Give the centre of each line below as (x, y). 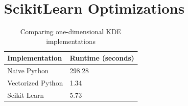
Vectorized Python (35, 83)
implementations (71, 41)
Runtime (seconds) (102, 58)
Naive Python (28, 71)
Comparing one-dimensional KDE (71, 32)
